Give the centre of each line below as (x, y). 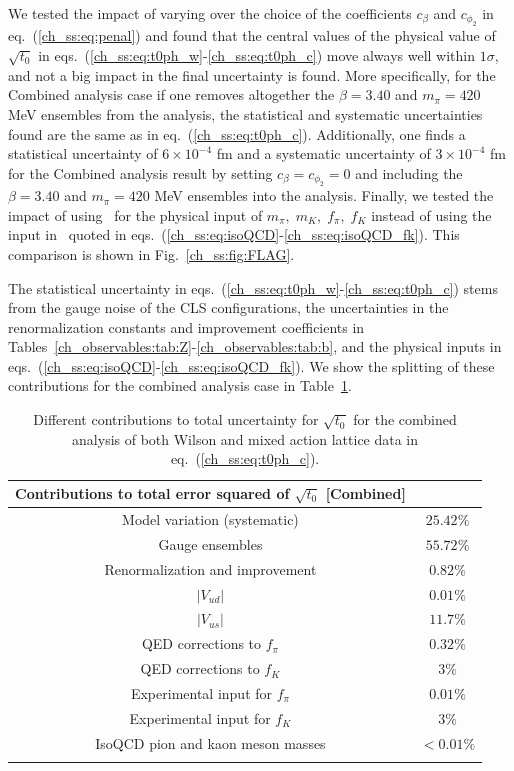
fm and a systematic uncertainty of (323, 153)
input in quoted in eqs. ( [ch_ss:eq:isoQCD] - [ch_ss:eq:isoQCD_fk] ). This (234, 234)
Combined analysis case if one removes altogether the (171, 94)
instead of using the (431, 214)
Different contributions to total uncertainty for (176, 419)
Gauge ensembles (210, 543)
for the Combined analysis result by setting (140, 172)
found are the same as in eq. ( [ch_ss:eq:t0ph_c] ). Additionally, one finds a (237, 133)
